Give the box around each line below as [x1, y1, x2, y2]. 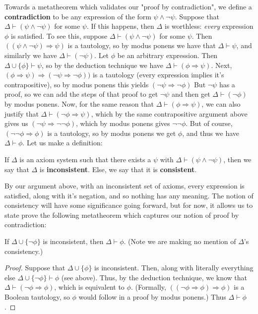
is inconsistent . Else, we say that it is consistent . [39, 164, 197, 174]
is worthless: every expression [164, 21, 254, 31]
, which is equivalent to [54, 282, 125, 292]
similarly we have [4, 50, 57, 60]
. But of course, [186, 118, 233, 128]
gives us [4, 118, 28, 128]
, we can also [201, 98, 241, 109]
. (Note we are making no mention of [124, 236, 236, 247]
